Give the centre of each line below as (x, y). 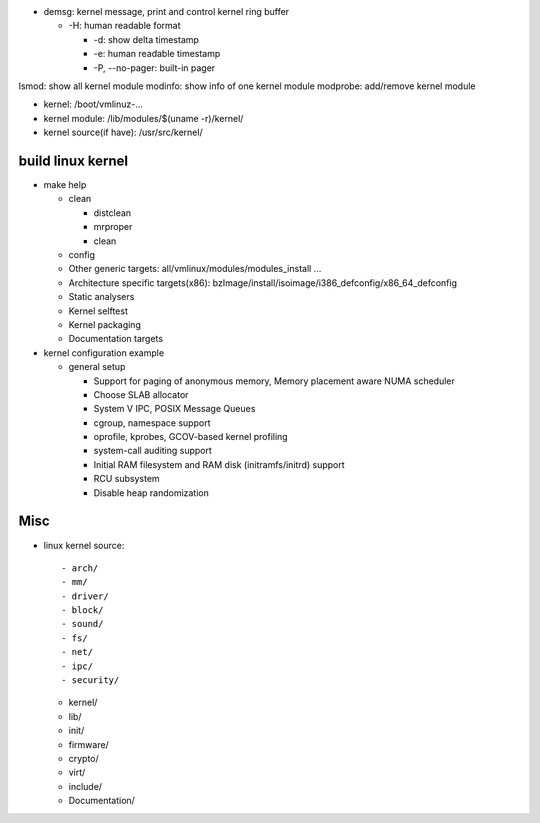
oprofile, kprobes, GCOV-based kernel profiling (191, 437)
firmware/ (88, 744)
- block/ (82, 610)
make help (65, 185)
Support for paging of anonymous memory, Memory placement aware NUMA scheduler (274, 381)
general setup (97, 367)
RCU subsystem (126, 479)
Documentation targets (116, 339)
